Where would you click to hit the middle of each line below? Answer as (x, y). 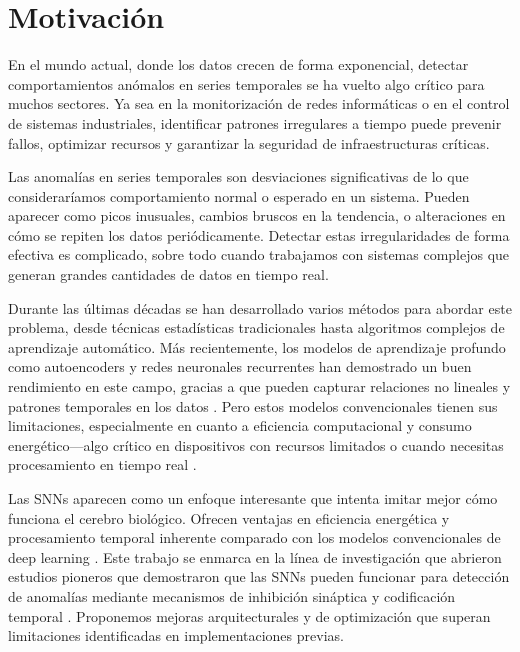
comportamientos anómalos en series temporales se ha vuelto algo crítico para (246, 83)
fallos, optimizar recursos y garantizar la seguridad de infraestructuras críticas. (249, 142)
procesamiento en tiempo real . (102, 464)
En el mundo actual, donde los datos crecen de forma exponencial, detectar (238, 64)
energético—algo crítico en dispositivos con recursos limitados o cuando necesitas (256, 444)
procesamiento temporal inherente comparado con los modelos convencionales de (254, 537)
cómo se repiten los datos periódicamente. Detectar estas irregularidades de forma (259, 234)
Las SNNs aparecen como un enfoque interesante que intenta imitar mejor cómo (253, 498)
